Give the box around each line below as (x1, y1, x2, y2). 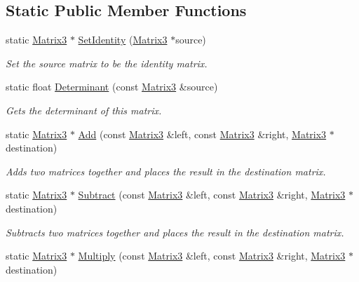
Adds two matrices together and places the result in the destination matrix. (6, 163, 326, 178)
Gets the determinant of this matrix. (6, 102, 162, 117)
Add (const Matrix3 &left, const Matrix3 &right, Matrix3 (78, 126, 327, 141)
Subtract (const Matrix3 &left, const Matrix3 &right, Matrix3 (78, 187, 346, 202)
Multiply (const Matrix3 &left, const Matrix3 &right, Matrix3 (78, 248, 346, 263)
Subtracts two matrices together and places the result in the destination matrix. (6, 224, 344, 239)
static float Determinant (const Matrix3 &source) (6, 79, 218, 94)
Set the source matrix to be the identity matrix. (6, 55, 208, 70)
